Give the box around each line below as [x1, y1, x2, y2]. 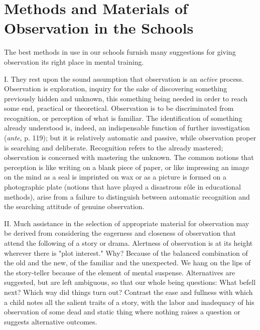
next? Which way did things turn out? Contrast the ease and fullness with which [4, 286, 253, 297]
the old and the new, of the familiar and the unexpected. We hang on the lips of [4, 257, 251, 268]
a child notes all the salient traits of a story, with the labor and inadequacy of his [4, 296, 254, 307]
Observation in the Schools [4, 18, 194, 38]
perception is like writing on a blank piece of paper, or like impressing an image [4, 161, 249, 172]
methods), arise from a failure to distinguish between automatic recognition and [4, 191, 250, 202]
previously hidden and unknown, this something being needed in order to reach [4, 93, 247, 103]
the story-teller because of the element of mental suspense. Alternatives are [4, 267, 235, 277]
